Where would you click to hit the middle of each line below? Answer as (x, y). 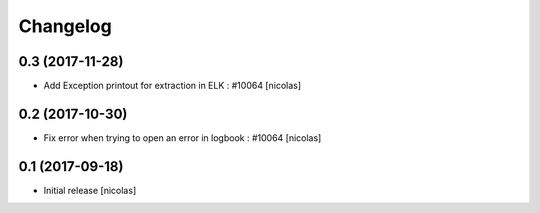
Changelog (65, 26)
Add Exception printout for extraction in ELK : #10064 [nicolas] (172, 86)
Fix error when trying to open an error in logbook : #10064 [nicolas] (182, 137)
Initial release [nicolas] (90, 190)
